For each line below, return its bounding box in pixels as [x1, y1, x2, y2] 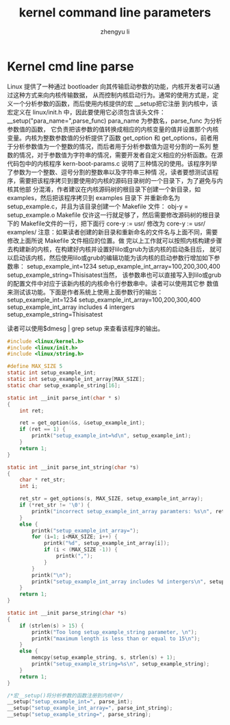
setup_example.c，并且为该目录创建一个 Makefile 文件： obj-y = [7, 202, 188, 210]
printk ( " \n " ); [31, 572, 72, 578]
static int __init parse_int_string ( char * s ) [7, 464, 139, 471]
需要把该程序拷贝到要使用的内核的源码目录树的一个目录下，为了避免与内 [18, 176, 223, 184]
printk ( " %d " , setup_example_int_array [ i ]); [43, 540, 170, 547]
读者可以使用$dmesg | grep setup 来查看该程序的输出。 [7, 324, 164, 332]
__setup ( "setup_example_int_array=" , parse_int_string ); [7, 704, 173, 712]
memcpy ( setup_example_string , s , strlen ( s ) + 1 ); [31, 654, 176, 661]
